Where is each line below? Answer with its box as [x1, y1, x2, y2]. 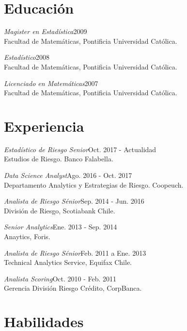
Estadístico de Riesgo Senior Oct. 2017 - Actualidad [4, 144, 156, 154]
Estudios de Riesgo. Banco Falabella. [4, 154, 113, 164]
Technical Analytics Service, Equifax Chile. [4, 257, 132, 267]
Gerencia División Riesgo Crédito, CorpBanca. [4, 283, 142, 293]
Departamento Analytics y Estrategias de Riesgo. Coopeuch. [4, 179, 184, 190]
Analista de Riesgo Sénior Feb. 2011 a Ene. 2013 [4, 247, 146, 258]
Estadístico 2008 [4, 52, 50, 62]
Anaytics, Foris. [4, 231, 50, 241]
